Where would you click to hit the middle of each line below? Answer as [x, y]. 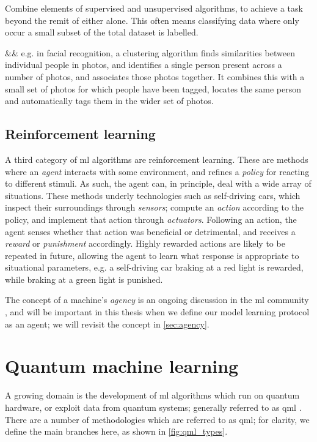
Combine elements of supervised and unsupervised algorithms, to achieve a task [154, 8]
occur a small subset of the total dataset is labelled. [102, 32]
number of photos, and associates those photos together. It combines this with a [155, 76]
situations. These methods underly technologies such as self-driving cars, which [153, 195]
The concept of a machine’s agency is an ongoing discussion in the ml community [157, 300]
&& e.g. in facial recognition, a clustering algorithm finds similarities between [150, 52]
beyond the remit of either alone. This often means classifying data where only [152, 20]
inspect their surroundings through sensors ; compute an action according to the [154, 207]
